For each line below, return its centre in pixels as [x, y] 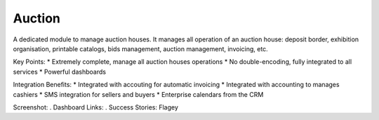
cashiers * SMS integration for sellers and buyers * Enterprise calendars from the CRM [138, 94]
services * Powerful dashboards [60, 72]
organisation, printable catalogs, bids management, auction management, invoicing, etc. [140, 48]
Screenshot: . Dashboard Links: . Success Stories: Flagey [96, 107]
